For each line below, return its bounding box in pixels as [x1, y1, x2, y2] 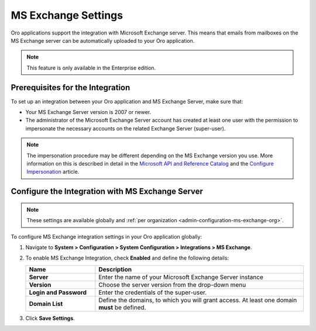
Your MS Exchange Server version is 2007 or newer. [25, 109, 152, 116]
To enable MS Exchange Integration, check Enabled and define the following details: [25, 254, 229, 261]
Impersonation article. [26, 168, 80, 175]
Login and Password [29, 288, 87, 296]
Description [98, 265, 132, 273]
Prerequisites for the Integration [11, 82, 130, 92]
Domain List [29, 299, 63, 308]
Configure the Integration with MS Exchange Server [11, 187, 203, 196]
